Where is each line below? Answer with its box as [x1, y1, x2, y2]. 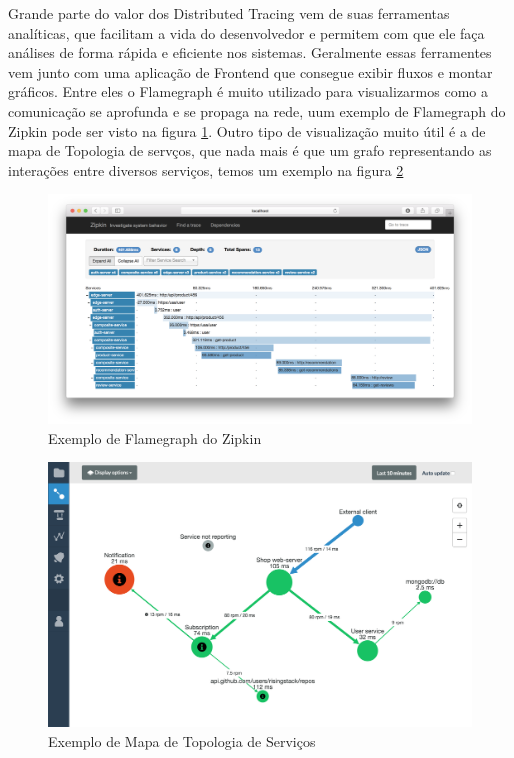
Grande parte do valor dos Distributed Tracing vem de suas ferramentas [8, 3, 450, 23]
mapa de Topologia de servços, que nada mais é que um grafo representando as [8, 140, 492, 161]
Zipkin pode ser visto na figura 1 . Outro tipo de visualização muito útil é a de [8, 120, 486, 141]
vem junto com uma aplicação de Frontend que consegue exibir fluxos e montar [8, 61, 493, 82]
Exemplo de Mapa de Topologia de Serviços [48, 730, 316, 751]
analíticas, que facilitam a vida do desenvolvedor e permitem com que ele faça [8, 22, 485, 43]
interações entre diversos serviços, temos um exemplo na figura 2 [8, 159, 404, 180]
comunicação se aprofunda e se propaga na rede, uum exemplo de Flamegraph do [8, 100, 506, 121]
